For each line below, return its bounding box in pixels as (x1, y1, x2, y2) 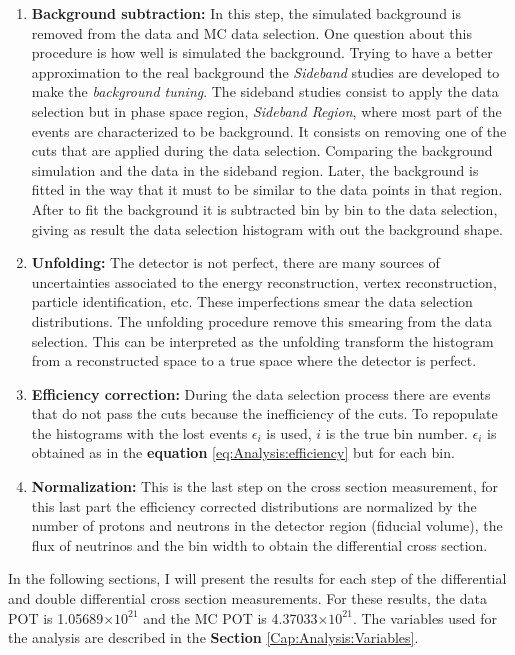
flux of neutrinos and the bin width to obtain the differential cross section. (31, 534, 488, 555)
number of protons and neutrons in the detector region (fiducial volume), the (31, 515, 503, 536)
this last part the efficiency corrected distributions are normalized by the (31, 495, 477, 516)
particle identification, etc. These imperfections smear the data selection (31, 291, 473, 312)
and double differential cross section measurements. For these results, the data (8, 588, 487, 609)
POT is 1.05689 (8, 607, 104, 628)
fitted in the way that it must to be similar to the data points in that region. (31, 179, 503, 200)
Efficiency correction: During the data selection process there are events (31, 383, 491, 404)
